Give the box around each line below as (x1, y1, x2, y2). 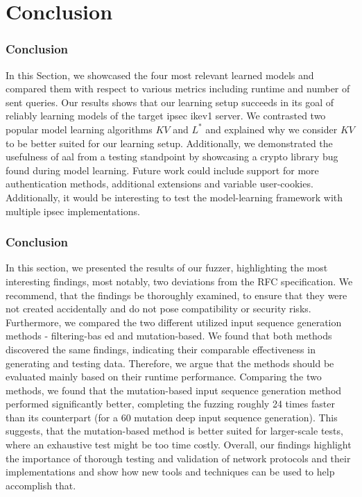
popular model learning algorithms (6, 121, 153, 136)
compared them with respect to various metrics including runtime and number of (6, 81, 350, 96)
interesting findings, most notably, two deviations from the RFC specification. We (6, 273, 353, 288)
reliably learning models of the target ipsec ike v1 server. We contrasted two (6, 108, 326, 123)
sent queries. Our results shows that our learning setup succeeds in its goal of (6, 94, 334, 109)
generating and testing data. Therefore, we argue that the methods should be (6, 355, 334, 370)
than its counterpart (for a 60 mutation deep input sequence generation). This (6, 410, 338, 424)
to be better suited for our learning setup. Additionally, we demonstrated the (6, 135, 333, 150)
